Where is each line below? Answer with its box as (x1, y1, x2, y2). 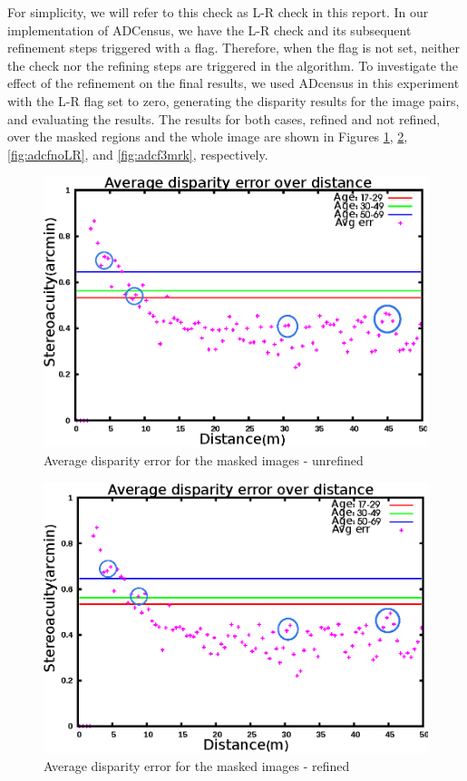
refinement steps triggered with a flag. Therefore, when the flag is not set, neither (7, 38, 461, 57)
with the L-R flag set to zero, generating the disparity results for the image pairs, (7, 91, 460, 110)
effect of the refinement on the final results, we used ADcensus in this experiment (7, 73, 460, 93)
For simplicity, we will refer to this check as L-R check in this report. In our (7, 3, 429, 21)
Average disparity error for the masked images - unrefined (44, 450, 364, 469)
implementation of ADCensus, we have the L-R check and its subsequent (7, 20, 412, 39)
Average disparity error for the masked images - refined (44, 756, 350, 775)
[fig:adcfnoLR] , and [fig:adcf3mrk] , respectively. (7, 144, 268, 163)
